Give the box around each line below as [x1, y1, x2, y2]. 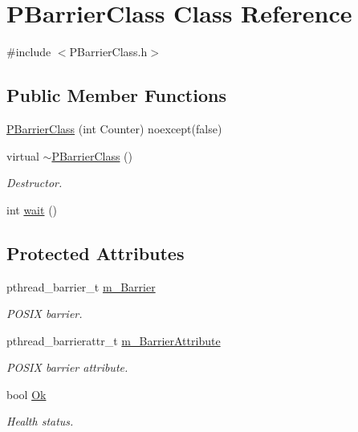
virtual [6, 147, 39, 164]
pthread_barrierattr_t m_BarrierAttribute [6, 332, 221, 348]
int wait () [6, 201, 58, 218]
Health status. [6, 413, 74, 430]
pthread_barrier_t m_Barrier [6, 278, 156, 295]
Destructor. [6, 174, 63, 191]
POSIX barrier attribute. [6, 359, 128, 376]
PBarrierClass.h [69, 43, 148, 60]
